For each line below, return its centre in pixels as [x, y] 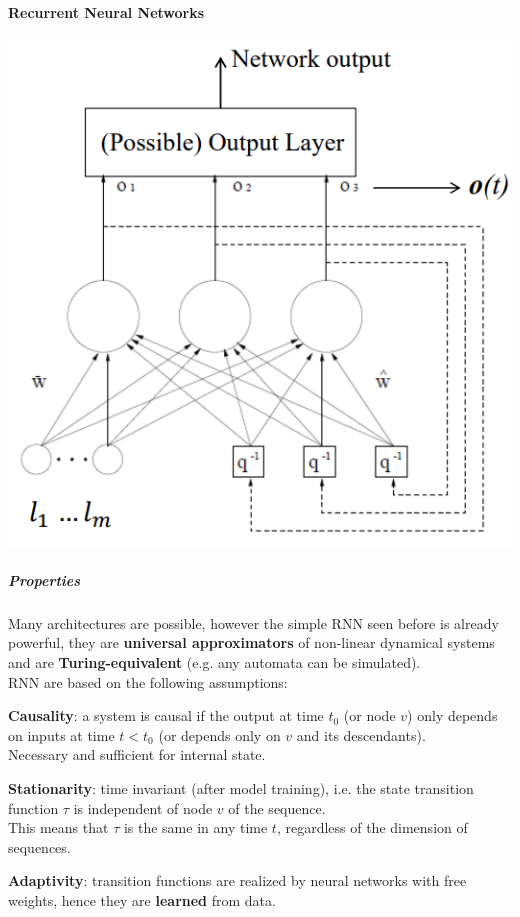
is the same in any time [195, 827]
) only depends [452, 715]
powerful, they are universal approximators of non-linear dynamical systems [251, 642]
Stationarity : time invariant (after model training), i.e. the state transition [241, 788]
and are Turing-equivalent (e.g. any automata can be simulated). [214, 662]
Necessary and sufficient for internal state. [137, 754]
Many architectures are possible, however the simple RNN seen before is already [253, 622]
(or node [369, 715]
